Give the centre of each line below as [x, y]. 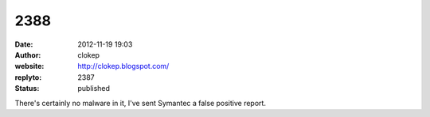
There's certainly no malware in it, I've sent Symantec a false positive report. [141, 103]
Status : [27, 89]
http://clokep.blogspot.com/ [123, 66]
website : [29, 66]
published [94, 89]
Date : [24, 44]
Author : [28, 55]
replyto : [28, 77]
